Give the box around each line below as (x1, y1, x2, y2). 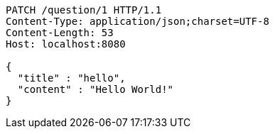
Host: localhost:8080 (6, 38, 126, 50)
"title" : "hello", (17, 72, 126, 84)
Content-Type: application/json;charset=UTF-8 (6, 16, 269, 27)
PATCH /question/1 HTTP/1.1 (6, 4, 162, 16)
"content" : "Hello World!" (17, 84, 174, 95)
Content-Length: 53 (6, 27, 114, 38)
